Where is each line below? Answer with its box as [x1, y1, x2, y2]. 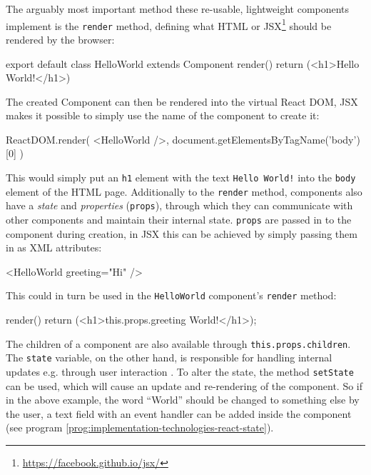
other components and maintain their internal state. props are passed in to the [6, 212, 352, 227]
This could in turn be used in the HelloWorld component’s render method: [6, 288, 337, 303]
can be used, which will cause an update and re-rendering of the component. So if [6, 378, 363, 393]
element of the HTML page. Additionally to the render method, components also [6, 184, 362, 199]
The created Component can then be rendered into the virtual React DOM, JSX [6, 94, 358, 109]
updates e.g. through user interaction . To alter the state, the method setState [6, 364, 354, 379]
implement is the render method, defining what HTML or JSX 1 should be [6, 16, 332, 33]
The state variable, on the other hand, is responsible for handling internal [6, 350, 332, 365]
